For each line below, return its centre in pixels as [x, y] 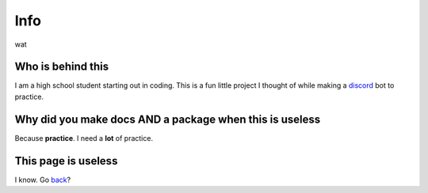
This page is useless [66, 161]
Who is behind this [62, 67]
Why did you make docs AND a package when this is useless [168, 119]
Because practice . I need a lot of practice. [84, 138]
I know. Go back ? [43, 180]
